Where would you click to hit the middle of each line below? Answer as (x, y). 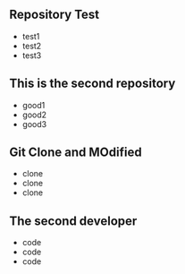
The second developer (73, 221)
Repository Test (55, 15)
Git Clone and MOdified (76, 153)
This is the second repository (92, 84)
